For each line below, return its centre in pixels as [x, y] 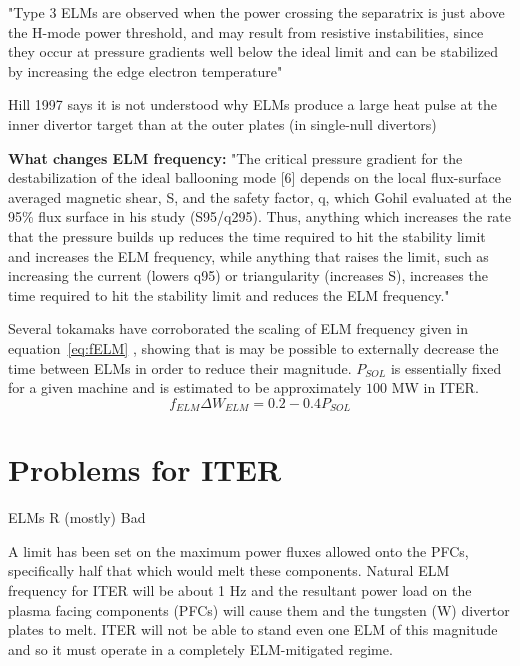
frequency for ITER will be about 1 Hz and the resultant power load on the [240, 590]
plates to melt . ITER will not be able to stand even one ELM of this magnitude [253, 629]
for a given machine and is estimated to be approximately [185, 387]
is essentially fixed [446, 367]
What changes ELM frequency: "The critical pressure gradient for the [235, 157]
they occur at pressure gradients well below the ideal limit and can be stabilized [253, 51]
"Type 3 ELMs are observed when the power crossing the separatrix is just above [256, 12]
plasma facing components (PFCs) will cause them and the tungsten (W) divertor [259, 609]
